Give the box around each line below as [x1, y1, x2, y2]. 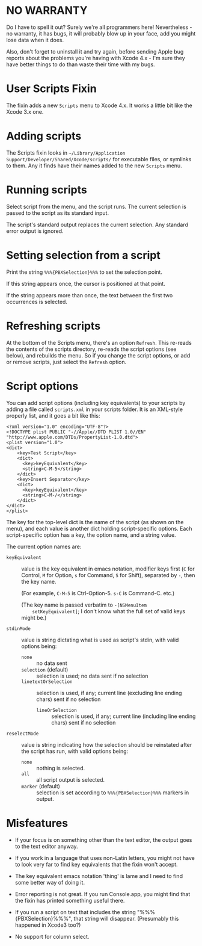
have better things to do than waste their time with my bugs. [6, 61, 155, 68]
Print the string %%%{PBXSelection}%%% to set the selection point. [6, 268, 162, 276]
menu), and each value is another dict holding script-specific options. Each [6, 525, 192, 532]
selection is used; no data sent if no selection [36, 672, 148, 679]
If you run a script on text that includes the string [14, 908, 136, 915]
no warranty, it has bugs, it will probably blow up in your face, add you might [6, 29, 196, 37]
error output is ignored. [6, 227, 64, 235]
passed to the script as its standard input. [6, 209, 109, 217]
